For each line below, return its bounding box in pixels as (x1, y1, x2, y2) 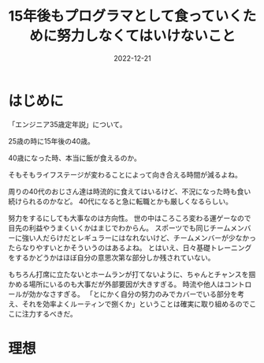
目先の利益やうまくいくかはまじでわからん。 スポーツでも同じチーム (8, 223, 231, 233)
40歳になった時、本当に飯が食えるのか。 (8, 153, 142, 163)
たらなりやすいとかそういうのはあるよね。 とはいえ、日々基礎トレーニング (8, 242, 252, 253)
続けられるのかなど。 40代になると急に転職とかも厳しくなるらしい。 (8, 196, 233, 206)
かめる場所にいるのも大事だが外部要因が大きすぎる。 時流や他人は (8, 279, 225, 289)
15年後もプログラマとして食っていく (8, 7, 243, 25)
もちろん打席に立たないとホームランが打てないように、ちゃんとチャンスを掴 (8, 269, 256, 279)
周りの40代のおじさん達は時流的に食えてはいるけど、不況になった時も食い (8, 186, 251, 196)
